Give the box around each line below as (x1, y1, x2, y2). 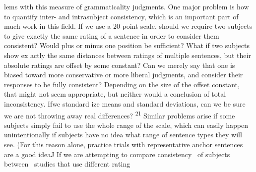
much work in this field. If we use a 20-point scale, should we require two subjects (4, 21, 253, 31)
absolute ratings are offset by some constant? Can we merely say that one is (4, 59, 235, 70)
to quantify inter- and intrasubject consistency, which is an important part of (4, 11, 239, 21)
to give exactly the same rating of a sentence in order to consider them (4, 30, 219, 41)
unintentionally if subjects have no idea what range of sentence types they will (4, 129, 242, 140)
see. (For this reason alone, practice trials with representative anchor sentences (4, 139, 243, 149)
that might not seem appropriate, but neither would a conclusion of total (4, 89, 226, 99)
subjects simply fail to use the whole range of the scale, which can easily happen (4, 119, 249, 130)
